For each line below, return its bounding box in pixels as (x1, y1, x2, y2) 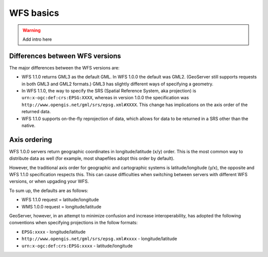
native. (21, 122, 36, 128)
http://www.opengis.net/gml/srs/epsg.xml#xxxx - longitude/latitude (21, 236, 177, 242)
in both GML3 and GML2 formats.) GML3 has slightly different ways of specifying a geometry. (21, 81, 213, 87)
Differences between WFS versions (9, 52, 121, 60)
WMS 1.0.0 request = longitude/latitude (21, 203, 102, 209)
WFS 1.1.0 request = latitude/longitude (21, 196, 99, 203)
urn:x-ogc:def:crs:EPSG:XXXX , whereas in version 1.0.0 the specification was (21, 95, 189, 101)
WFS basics (9, 7, 60, 18)
